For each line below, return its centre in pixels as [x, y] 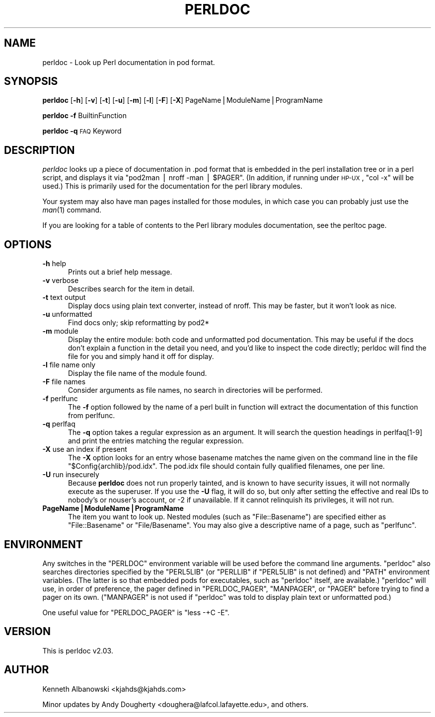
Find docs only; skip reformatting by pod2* [139, 323]
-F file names [64, 382]
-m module [60, 331]
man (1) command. [72, 210]
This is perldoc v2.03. [78, 650]
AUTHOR [27, 670]
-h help [54, 264]
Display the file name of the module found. [138, 373]
